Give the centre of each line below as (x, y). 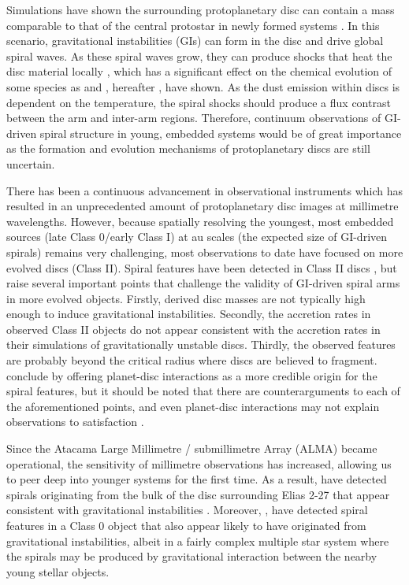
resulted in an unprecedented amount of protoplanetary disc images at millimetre (203, 206)
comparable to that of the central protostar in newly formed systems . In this (193, 25)
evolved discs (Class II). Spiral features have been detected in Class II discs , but (202, 267)
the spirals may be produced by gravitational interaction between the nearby (192, 556)
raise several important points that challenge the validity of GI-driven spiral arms (203, 283)
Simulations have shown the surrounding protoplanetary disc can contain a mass (201, 9)
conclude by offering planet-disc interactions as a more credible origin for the (192, 375)
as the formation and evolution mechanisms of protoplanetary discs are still (188, 148)
